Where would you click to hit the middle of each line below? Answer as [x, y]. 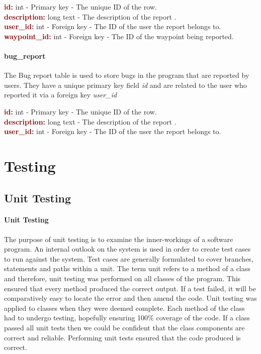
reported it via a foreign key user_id [61, 95]
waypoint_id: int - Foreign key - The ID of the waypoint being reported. [119, 36]
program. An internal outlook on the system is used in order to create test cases [127, 249]
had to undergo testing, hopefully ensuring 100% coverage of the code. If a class [127, 318]
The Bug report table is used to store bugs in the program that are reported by [127, 75]
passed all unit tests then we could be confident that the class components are [124, 328]
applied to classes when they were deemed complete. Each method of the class [124, 308]
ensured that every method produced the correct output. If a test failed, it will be [130, 288]
